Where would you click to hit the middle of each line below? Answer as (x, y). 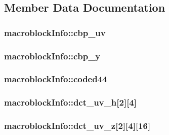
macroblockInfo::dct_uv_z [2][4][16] (77, 126)
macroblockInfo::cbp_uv (55, 32)
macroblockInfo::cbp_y (52, 56)
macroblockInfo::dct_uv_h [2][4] (70, 102)
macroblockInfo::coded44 (56, 79)
